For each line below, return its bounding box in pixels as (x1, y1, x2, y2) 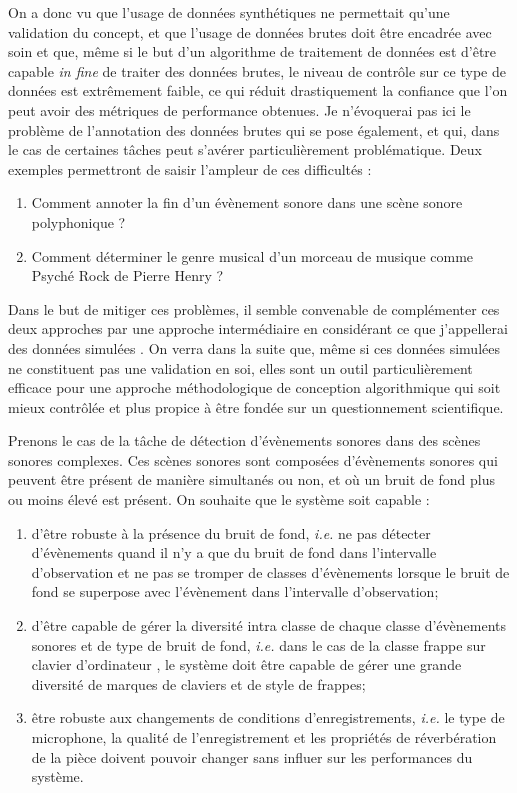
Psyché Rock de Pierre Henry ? (31, 265, 224, 286)
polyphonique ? (31, 211, 126, 232)
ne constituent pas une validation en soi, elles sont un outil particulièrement (8, 357, 473, 378)
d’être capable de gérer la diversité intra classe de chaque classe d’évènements (31, 615, 507, 636)
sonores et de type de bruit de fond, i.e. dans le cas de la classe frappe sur (31, 634, 486, 655)
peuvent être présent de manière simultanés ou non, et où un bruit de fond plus (8, 469, 495, 490)
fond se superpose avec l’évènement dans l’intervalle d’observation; (31, 581, 439, 602)
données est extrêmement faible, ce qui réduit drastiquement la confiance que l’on (8, 80, 508, 101)
